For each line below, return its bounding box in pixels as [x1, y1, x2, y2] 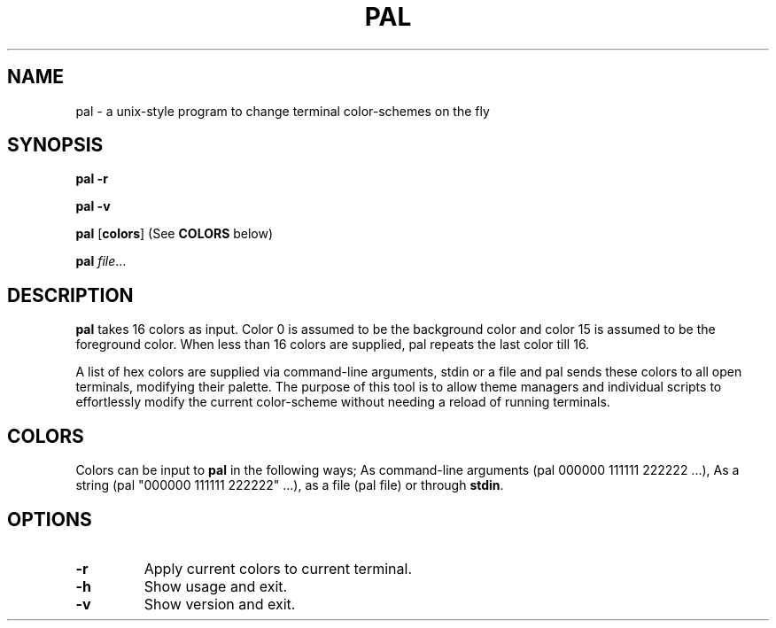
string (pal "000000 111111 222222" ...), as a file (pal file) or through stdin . [75, 477, 504, 493]
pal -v [75, 198, 111, 214]
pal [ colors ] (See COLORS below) [75, 226, 274, 242]
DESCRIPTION [7, 283, 134, 306]
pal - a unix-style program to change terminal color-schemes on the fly [75, 103, 490, 119]
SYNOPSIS [7, 134, 104, 157]
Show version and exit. [144, 594, 296, 613]
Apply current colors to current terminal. [144, 559, 412, 578]
